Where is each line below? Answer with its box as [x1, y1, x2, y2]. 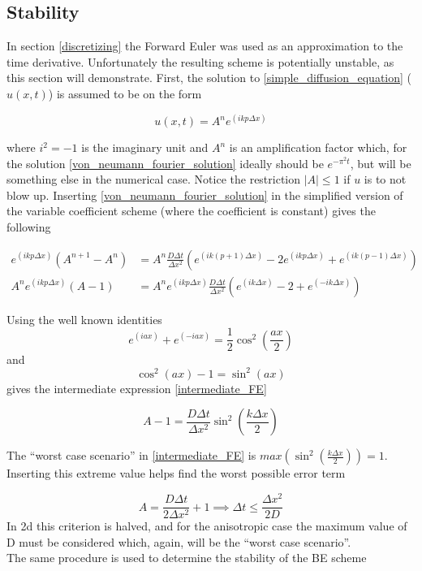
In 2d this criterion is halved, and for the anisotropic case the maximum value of [6, 517, 407, 534]
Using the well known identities [6, 310, 162, 327]
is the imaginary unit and [81, 139, 209, 156]
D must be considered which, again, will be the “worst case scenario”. [6, 533, 351, 550]
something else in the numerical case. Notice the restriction [6, 171, 301, 188]
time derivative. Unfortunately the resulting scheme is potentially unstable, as [6, 53, 394, 70]
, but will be [350, 154, 411, 171]
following [6, 218, 51, 236]
